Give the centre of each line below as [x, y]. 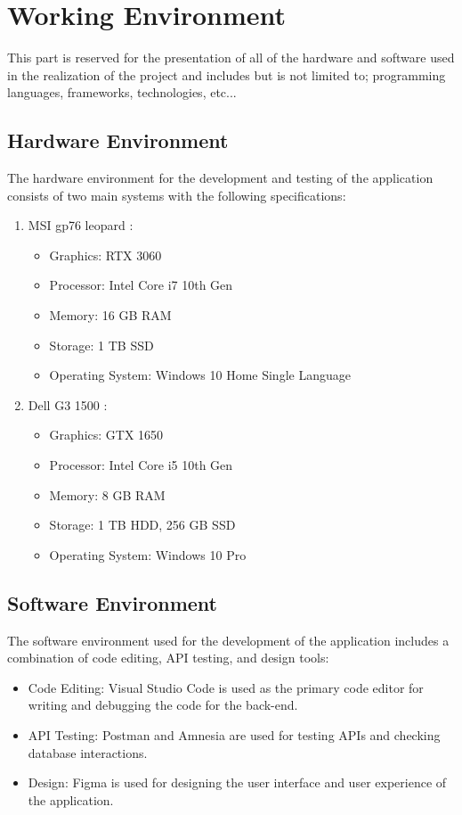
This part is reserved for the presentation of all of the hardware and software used [231, 58]
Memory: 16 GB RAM [110, 315]
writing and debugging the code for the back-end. [163, 705]
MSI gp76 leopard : [81, 225]
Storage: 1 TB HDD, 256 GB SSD [142, 525]
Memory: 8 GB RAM [107, 494]
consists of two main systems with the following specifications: [177, 195]
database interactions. [88, 752]
